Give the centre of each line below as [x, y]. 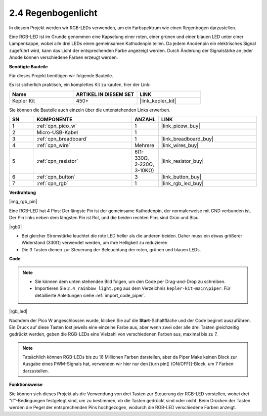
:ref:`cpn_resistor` [57, 161]
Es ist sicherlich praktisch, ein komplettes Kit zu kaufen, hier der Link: [80, 85]
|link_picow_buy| [180, 126]
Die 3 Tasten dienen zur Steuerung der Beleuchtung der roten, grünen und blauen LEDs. [111, 249]
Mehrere [144, 145]
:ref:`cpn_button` [56, 177]
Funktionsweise [26, 385]
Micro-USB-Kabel [57, 133]
